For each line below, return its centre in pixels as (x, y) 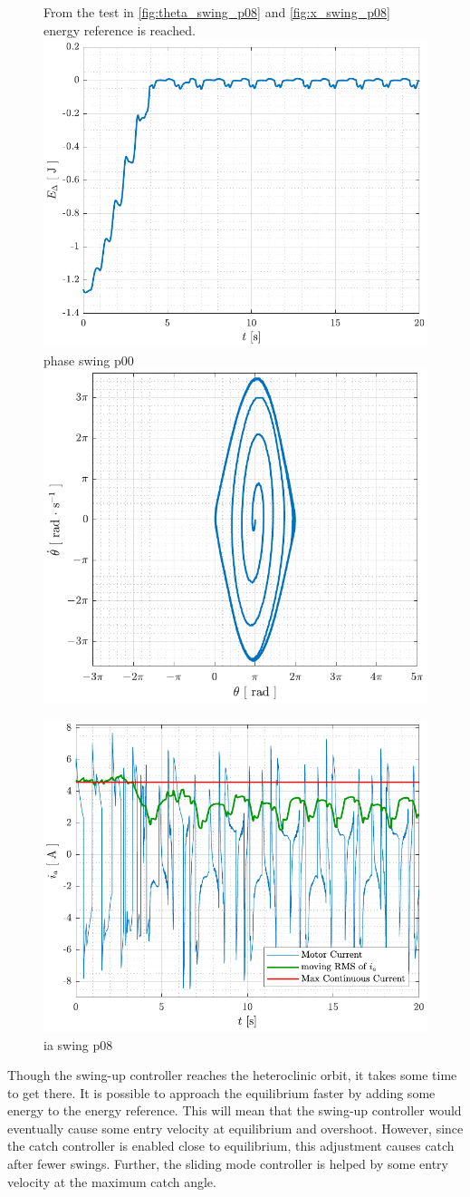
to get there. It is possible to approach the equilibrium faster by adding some (221, 1092)
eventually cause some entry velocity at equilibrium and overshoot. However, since (235, 1128)
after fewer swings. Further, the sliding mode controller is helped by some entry (228, 1164)
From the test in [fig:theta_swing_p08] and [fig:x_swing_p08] (217, 12)
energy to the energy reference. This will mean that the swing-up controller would (235, 1110)
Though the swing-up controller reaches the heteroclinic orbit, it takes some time (232, 1075)
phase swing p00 (89, 360)
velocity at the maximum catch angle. (112, 1181)
